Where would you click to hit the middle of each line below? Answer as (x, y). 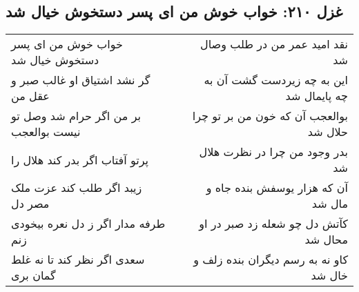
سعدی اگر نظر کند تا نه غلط (78, 260)
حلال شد (328, 132)
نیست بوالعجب (46, 132)
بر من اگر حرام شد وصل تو (76, 116)
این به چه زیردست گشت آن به (276, 80)
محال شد (326, 240)
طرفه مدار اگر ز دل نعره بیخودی (88, 224)
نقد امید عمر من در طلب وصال (274, 44)
